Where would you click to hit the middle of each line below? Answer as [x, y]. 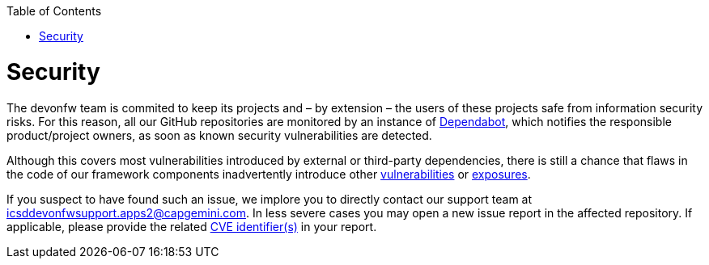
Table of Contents [54, 11]
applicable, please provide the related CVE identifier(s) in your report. [192, 226]
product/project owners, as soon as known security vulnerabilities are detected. [219, 135]
